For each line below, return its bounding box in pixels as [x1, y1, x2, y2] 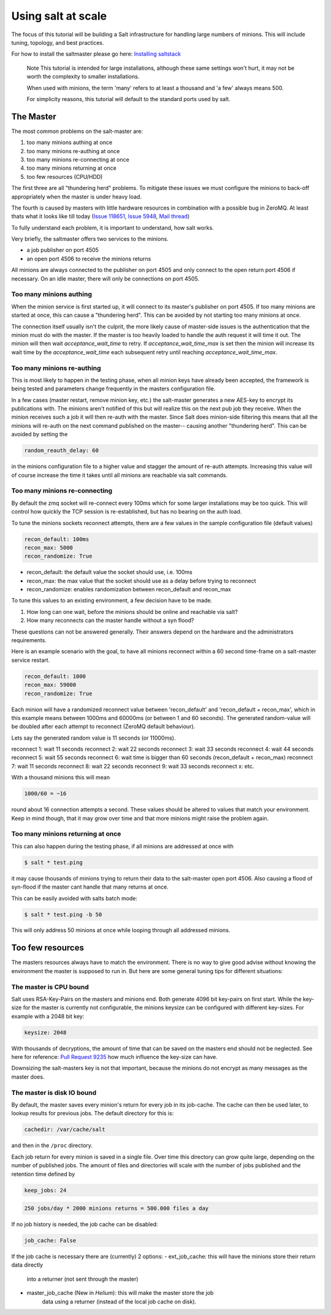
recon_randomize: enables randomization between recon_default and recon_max [26, 586, 231, 593]
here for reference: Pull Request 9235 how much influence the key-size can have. [11, 1053, 218, 1061]
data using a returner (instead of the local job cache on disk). [42, 1298, 197, 1305]
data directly [11, 1261, 43, 1268]
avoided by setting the [11, 431, 68, 438]
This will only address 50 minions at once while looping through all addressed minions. [11, 927, 230, 934]
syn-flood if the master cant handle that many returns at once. [11, 883, 169, 891]
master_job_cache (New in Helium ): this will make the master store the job [26, 1289, 214, 1297]
